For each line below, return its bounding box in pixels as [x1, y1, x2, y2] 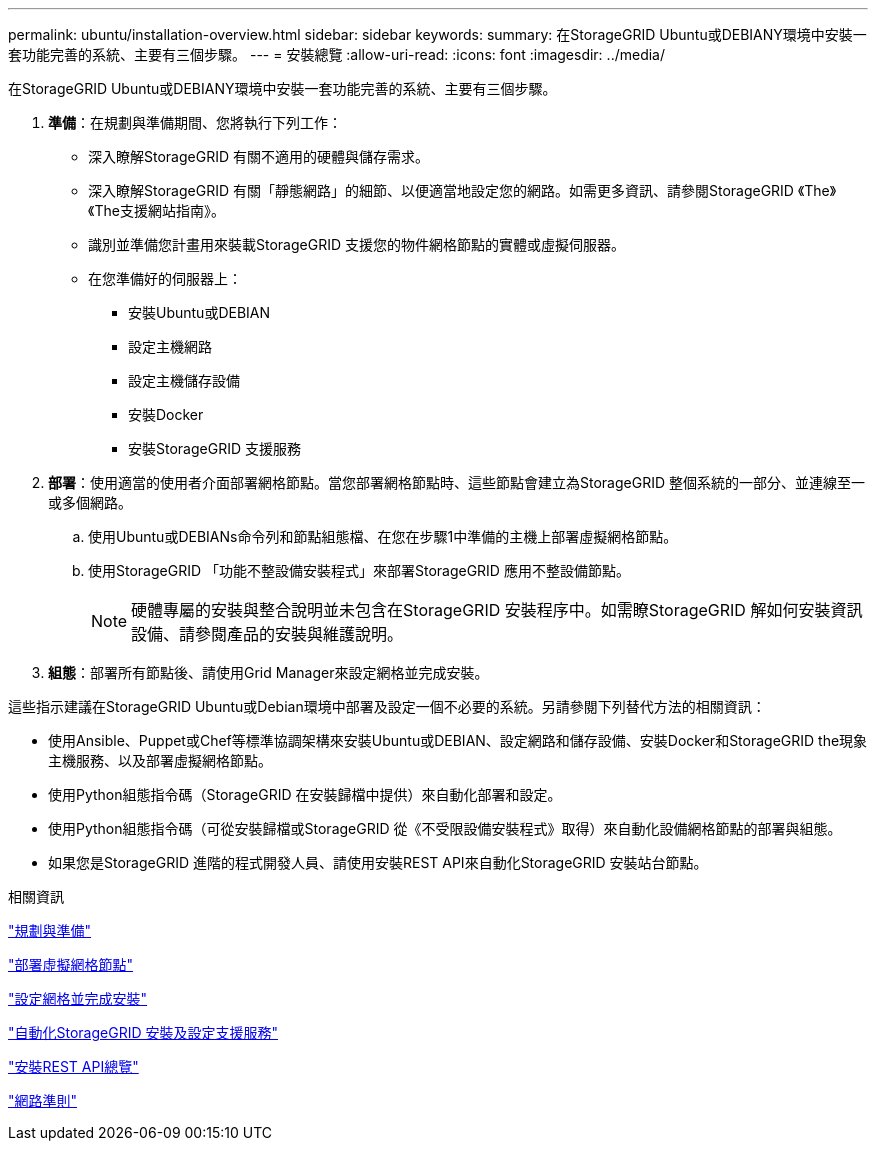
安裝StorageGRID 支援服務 [128, 440, 301, 457]
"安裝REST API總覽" [8, 1058, 139, 1075]
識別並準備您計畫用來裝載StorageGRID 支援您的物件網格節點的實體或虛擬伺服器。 [88, 236, 625, 253]
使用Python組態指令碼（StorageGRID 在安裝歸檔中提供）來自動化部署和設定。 [48, 786, 562, 803]
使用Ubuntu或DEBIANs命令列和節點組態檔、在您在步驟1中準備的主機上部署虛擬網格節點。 [88, 528, 678, 545]
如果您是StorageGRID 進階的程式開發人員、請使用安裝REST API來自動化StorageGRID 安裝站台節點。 [48, 854, 708, 871]
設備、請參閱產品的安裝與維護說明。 [131, 624, 404, 644]
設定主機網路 [128, 338, 212, 355]
